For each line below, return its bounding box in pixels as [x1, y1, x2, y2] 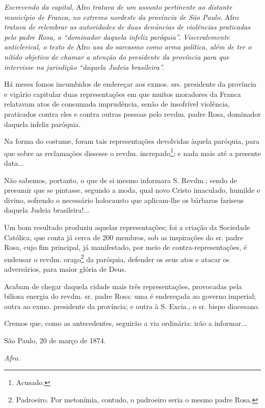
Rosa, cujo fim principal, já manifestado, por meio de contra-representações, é [4, 242, 247, 252]
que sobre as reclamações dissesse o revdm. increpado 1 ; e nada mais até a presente [4, 146, 261, 158]
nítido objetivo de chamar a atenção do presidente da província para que [4, 51, 229, 62]
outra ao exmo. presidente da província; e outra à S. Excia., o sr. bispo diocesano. [4, 300, 260, 311]
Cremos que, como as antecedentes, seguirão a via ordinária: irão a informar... [4, 318, 247, 328]
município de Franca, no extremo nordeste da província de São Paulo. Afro [4, 11, 239, 22]
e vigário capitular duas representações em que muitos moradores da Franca [4, 88, 241, 99]
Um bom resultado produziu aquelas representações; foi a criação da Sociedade [4, 221, 250, 232]
